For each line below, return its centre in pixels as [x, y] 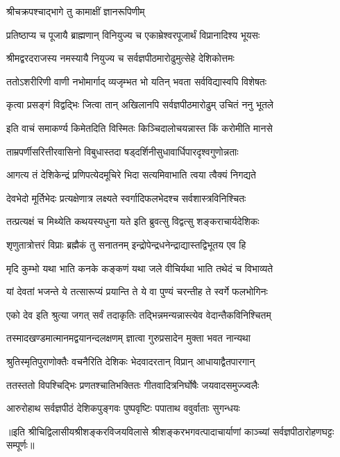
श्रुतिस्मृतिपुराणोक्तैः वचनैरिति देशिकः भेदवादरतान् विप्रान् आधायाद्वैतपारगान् [131, 361]
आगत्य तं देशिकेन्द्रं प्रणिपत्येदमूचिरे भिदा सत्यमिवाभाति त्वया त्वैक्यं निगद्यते [131, 175]
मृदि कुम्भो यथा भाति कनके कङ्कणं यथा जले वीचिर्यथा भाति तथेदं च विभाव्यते [140, 268]
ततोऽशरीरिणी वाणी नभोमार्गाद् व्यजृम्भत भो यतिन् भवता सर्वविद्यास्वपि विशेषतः [137, 81]
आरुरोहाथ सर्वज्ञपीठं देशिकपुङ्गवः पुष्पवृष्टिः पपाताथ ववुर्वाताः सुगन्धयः [123, 408]
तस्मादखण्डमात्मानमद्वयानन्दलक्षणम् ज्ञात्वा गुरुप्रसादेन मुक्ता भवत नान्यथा [128, 338]
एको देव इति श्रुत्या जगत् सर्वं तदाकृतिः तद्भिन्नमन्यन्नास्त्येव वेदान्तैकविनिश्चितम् [139, 314]
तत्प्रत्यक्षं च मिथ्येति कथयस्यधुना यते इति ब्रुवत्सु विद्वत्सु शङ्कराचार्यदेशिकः [133, 221]
